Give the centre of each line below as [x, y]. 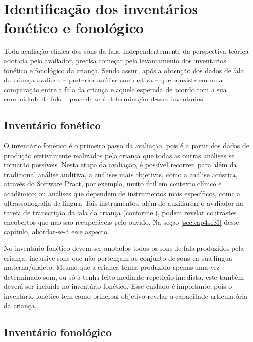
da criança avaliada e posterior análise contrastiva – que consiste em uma [113, 80]
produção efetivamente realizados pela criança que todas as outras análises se [119, 155]
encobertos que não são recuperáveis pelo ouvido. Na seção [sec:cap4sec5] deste [122, 222]
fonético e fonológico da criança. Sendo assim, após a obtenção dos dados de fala [124, 70]
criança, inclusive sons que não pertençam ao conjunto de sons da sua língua [118, 257]
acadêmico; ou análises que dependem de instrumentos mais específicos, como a [122, 193]
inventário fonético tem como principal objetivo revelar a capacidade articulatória [126, 295]
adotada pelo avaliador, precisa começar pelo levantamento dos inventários [115, 60]
